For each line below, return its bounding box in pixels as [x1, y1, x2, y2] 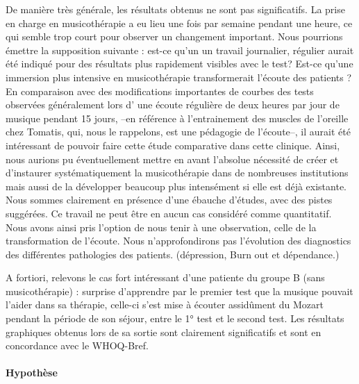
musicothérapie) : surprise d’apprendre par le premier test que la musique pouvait [6, 283, 353, 298]
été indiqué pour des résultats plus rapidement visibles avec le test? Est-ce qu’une [6, 56, 353, 71]
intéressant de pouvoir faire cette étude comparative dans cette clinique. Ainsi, [6, 137, 340, 152]
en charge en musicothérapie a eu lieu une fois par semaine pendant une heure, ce [6, 15, 353, 30]
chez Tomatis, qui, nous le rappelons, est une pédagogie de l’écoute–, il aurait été [6, 124, 351, 139]
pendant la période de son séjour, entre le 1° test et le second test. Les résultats [6, 311, 344, 326]
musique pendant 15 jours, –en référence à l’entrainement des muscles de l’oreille [6, 110, 349, 125]
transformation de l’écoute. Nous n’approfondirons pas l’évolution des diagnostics [6, 233, 351, 248]
